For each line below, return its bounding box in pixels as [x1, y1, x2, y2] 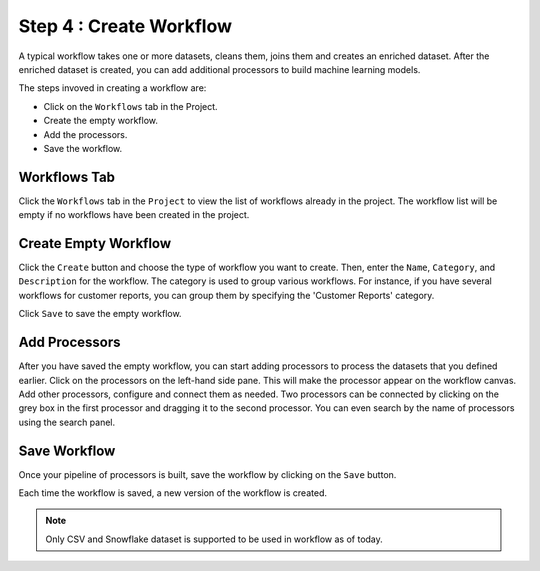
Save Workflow [18, 442, 116, 459]
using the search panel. [18, 416, 116, 428]
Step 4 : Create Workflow [18, 15, 232, 37]
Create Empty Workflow [18, 235, 172, 252]
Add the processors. [43, 128, 128, 140]
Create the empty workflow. [43, 115, 159, 127]
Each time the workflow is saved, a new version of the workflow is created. [18, 487, 327, 499]
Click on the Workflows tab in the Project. [43, 100, 219, 112]
